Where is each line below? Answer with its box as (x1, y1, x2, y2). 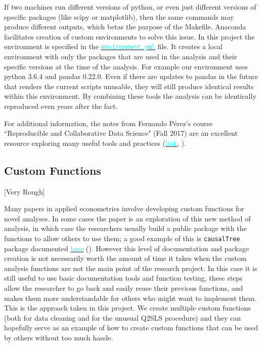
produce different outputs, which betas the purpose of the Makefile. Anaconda (4, 21, 246, 32)
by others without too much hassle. (4, 332, 113, 342)
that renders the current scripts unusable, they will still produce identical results (4, 81, 254, 91)
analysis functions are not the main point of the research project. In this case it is (4, 262, 257, 273)
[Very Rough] (4, 186, 45, 197)
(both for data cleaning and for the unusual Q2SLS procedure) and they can (4, 312, 241, 323)
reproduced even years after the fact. (4, 101, 118, 111)
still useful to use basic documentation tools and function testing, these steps (4, 273, 243, 283)
